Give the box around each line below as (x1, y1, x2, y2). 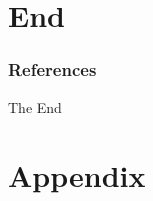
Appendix (8, 155, 146, 196)
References (8, 57, 97, 82)
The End (8, 96, 62, 117)
